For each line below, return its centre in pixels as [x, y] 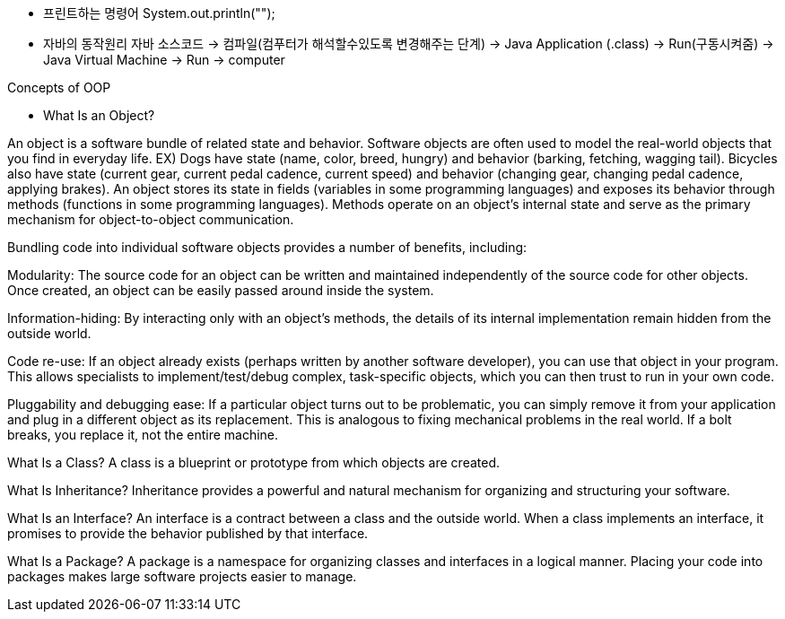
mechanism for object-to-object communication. [151, 219]
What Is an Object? [99, 115]
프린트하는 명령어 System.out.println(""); [159, 13]
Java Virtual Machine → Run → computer [164, 60]
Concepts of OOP [59, 87]
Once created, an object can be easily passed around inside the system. [221, 290]
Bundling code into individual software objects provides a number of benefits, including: [267, 247]
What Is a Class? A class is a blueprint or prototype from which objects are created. [254, 462]
